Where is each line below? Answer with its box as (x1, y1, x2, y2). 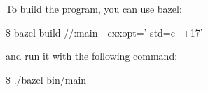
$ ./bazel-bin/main (6, 72, 87, 86)
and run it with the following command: (6, 48, 178, 63)
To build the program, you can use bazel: (6, 1, 182, 15)
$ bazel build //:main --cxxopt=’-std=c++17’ (6, 25, 203, 39)
